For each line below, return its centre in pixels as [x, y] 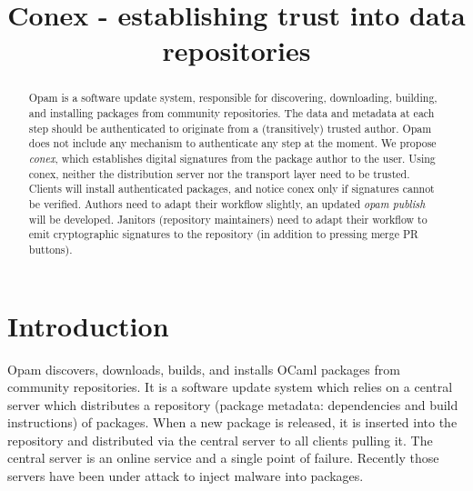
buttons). [50, 249]
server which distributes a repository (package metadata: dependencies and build [233, 404]
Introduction [88, 325]
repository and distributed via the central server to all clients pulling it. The [220, 440]
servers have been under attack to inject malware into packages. [186, 476]
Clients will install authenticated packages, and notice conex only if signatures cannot [231, 189]
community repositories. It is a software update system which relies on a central [230, 387]
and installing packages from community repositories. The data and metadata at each [231, 113]
